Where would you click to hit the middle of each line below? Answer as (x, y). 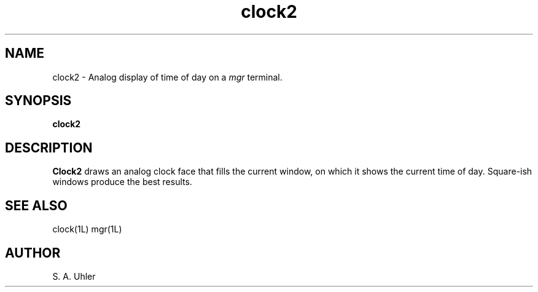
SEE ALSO (36, 205)
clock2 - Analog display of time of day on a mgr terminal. (167, 77)
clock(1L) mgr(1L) (87, 229)
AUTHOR (33, 253)
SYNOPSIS (38, 101)
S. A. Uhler (74, 276)
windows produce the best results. (122, 182)
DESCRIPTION (49, 148)
